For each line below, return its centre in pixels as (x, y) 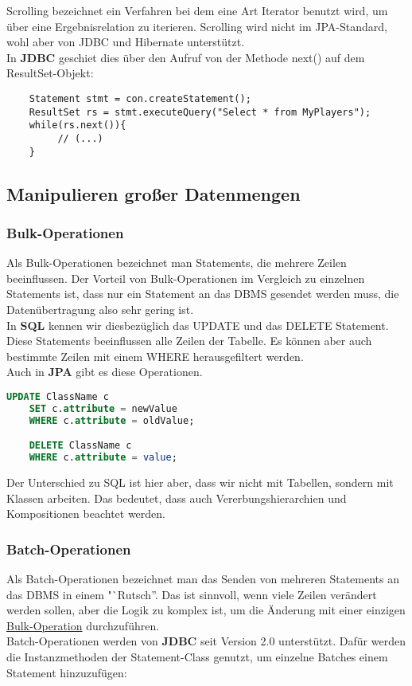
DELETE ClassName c (80, 446)
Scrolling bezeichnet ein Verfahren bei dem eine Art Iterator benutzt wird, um (197, 10)
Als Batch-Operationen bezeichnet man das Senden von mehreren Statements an (203, 579)
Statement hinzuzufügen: (67, 672)
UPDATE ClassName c (58, 397)
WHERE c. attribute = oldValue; (112, 420)
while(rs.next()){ (78, 125)
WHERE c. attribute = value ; (103, 458)
